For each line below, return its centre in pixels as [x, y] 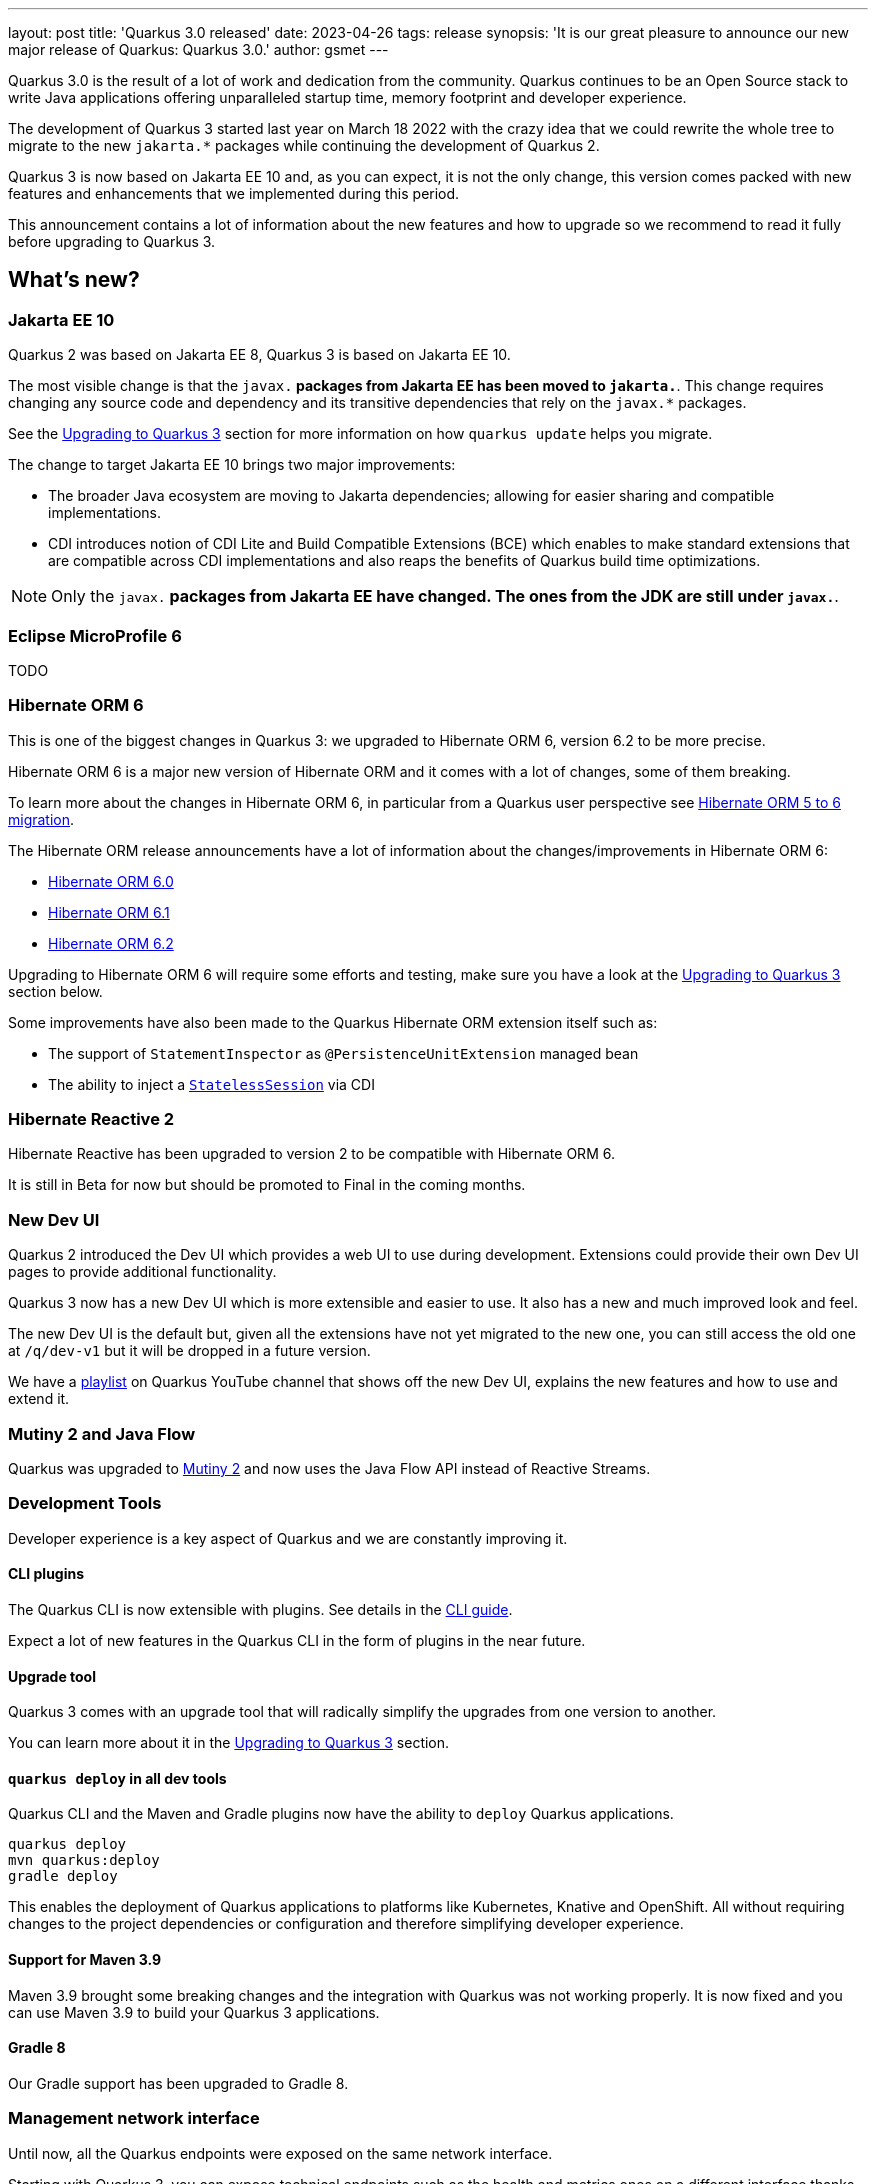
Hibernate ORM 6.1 [109, 912]
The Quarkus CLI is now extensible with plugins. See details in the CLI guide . [260, 1609]
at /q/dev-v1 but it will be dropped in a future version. [189, 1351]
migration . [41, 819]
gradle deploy [63, 1876]
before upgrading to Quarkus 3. [112, 241]
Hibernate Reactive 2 [91, 1119]
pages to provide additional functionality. [142, 1272]
